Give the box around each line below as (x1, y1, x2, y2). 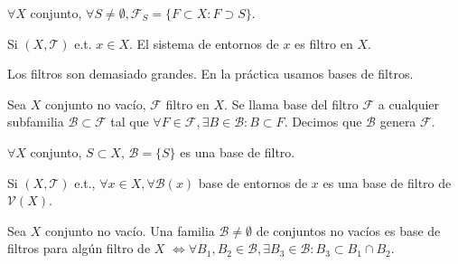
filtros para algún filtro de (7, 239, 151, 258)
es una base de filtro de (322, 173, 452, 192)
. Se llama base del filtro (224, 94, 359, 113)
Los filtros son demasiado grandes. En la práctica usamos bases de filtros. (7, 64, 414, 83)
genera (379, 112, 416, 131)
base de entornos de (198, 173, 308, 192)
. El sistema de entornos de (129, 33, 279, 52)
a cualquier (378, 94, 440, 113)
